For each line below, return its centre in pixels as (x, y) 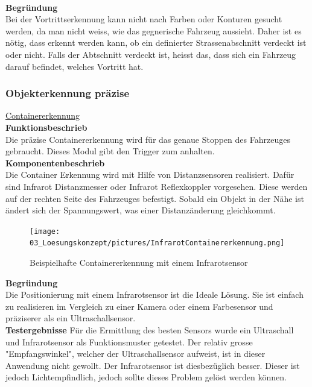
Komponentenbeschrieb (55, 162)
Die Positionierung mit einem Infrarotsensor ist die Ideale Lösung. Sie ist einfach (154, 294)
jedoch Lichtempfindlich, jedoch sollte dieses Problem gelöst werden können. (146, 377)
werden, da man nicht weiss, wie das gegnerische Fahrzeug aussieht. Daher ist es (154, 30)
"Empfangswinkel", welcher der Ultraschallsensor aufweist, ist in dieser (135, 354)
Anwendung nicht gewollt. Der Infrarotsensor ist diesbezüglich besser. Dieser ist (153, 365)
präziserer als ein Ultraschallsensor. (71, 318)
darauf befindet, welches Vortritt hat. (75, 66)
